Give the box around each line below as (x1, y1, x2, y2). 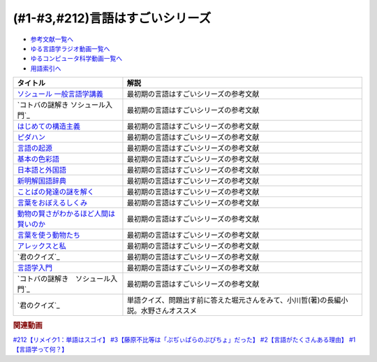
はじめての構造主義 (17, 122, 80, 131)
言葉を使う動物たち (17, 231, 80, 240)
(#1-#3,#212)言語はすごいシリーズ (13, 10, 212, 26)
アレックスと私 (17, 241, 66, 251)
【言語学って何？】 (13, 345, 68, 354)
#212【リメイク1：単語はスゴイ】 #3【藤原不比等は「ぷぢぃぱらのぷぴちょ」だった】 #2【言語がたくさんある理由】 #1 (13, 335, 356, 344)
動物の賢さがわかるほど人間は (17, 209, 115, 219)
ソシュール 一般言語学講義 (17, 89, 104, 99)
